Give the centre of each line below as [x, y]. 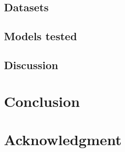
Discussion [31, 64]
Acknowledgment [63, 139]
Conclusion [42, 101]
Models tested [41, 36]
